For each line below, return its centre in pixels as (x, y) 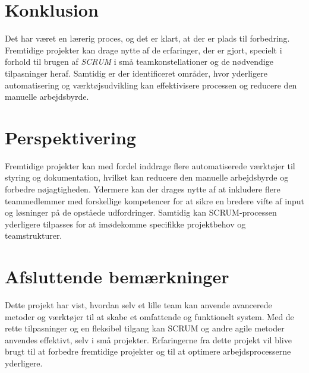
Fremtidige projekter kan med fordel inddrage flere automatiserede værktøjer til (150, 165)
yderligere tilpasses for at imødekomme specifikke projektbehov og (125, 224)
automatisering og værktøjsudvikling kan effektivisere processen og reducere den (151, 85)
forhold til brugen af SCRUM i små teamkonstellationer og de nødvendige (139, 61)
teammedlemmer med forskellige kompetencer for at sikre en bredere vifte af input (154, 200)
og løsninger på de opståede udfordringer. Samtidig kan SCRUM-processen (141, 212)
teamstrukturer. (34, 236)
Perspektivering (70, 137)
